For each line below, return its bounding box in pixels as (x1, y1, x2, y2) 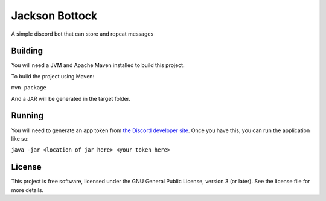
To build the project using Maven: (11, 72, 95, 80)
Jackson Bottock (11, 9, 98, 22)
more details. (11, 186, 44, 193)
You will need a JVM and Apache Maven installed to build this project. (11, 62, 185, 69)
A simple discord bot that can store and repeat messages (11, 30, 154, 37)
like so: (11, 135, 30, 142)
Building (11, 46, 43, 56)
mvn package (11, 85, 46, 91)
